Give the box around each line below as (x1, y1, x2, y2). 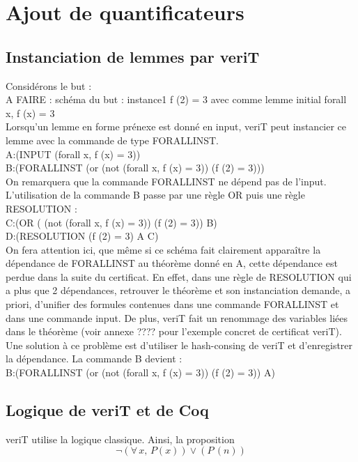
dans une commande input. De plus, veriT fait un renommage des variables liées (6, 310, 348, 325)
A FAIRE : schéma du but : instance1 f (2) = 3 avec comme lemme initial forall (6, 92, 347, 107)
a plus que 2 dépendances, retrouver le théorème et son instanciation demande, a (6, 283, 351, 298)
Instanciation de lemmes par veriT (6, 45, 260, 67)
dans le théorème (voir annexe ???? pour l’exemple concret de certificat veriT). (6, 324, 342, 339)
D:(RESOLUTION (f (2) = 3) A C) (6, 229, 159, 243)
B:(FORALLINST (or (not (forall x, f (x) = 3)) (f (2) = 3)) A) (6, 365, 275, 380)
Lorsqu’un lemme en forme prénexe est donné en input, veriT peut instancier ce (6, 119, 347, 134)
